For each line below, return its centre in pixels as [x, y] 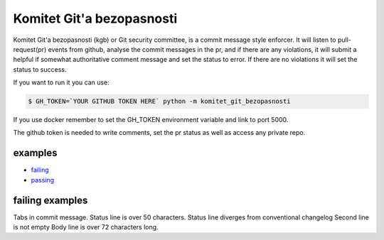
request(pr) [30, 49]
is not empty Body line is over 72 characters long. [86, 227]
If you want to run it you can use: [61, 82]
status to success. [40, 69]
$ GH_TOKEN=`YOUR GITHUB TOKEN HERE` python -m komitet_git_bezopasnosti [159, 102]
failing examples [50, 200]
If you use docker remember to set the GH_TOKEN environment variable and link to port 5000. [151, 120]
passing [43, 180]
